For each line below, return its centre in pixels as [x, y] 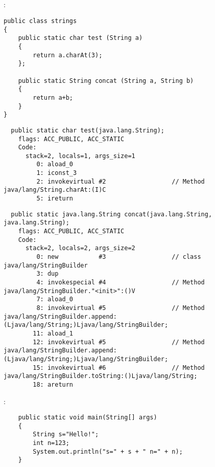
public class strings [40, 21]
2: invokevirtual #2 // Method [121, 181]
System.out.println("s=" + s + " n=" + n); [108, 451]
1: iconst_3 [57, 173]
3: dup [47, 274]
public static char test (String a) [80, 38]
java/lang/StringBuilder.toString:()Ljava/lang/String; [101, 376]
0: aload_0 [55, 164]
